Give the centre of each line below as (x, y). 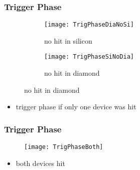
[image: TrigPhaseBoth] (64, 147)
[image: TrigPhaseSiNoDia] (89, 57)
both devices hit (40, 163)
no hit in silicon (68, 40)
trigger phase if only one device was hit (76, 107)
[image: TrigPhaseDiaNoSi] (89, 25)
